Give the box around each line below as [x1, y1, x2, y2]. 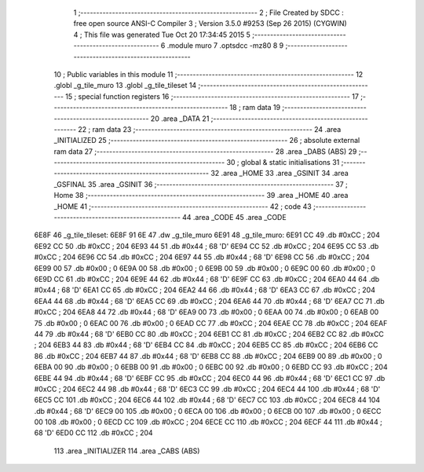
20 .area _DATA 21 [150, 114, 210, 123]
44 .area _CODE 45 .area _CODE [181, 213, 287, 222]
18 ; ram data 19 [229, 103, 281, 112]
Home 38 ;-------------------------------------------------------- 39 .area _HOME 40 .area [53, 191, 349, 200]
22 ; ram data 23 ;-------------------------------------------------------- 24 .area [78, 124, 342, 134]
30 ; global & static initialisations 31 [226, 158, 340, 167]
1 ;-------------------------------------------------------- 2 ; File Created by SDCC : [73, 8, 345, 17]
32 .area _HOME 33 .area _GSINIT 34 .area [210, 169, 349, 178]
